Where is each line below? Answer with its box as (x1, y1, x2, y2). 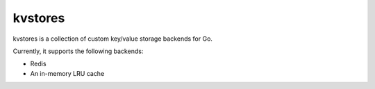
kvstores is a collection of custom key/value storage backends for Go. (12, 34, 213, 43)
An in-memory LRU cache (30, 69, 105, 77)
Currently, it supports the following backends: (12, 47, 144, 55)
